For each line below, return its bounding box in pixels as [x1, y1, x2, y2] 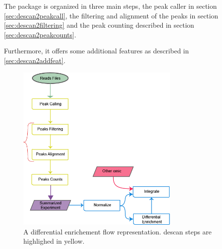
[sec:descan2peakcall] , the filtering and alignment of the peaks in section [4, 10, 218, 20]
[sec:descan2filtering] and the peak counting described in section [4, 20, 194, 30]
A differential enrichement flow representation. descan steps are [23, 226, 212, 236]
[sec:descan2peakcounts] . [4, 29, 76, 39]
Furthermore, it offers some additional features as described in [4, 46, 189, 56]
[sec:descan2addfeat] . [4, 55, 66, 65]
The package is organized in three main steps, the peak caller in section [4, 1, 217, 11]
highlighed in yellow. [23, 236, 85, 246]
